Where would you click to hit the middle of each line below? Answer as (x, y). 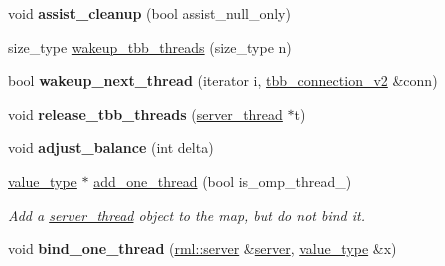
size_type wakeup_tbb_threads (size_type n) (150, 46)
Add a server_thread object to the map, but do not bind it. (186, 214)
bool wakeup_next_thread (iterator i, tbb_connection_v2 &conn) (223, 80)
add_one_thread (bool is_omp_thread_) (222, 180)
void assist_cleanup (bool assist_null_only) (149, 13)
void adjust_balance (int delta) (111, 147)
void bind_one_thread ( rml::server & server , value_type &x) (202, 248)
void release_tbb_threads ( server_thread (145, 113)
